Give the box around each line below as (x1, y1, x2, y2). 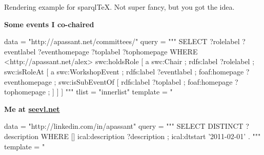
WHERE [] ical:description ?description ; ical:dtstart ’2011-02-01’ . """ (40, 130, 261, 141)
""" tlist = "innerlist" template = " (65, 86, 173, 97)
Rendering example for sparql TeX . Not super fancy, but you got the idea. (4, 2, 235, 12)
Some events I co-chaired (4, 18, 94, 29)
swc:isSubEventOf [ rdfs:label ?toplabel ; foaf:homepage (58, 76, 233, 87)
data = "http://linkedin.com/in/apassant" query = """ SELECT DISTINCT (4, 121, 243, 131)
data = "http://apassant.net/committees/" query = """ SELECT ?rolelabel (4, 36, 240, 47)
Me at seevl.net (4, 103, 60, 114)
